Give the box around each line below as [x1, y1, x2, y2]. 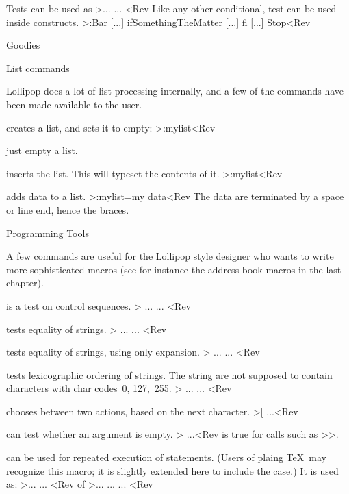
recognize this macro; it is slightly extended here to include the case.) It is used [6, 463, 339, 478]
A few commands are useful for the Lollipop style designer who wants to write [6, 249, 334, 263]
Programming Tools [6, 225, 89, 240]
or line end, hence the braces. [6, 202, 129, 217]
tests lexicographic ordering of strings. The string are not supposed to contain [6, 367, 333, 382]
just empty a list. [6, 143, 78, 158]
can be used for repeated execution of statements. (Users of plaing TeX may [6, 450, 326, 465]
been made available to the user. [6, 97, 142, 111]
